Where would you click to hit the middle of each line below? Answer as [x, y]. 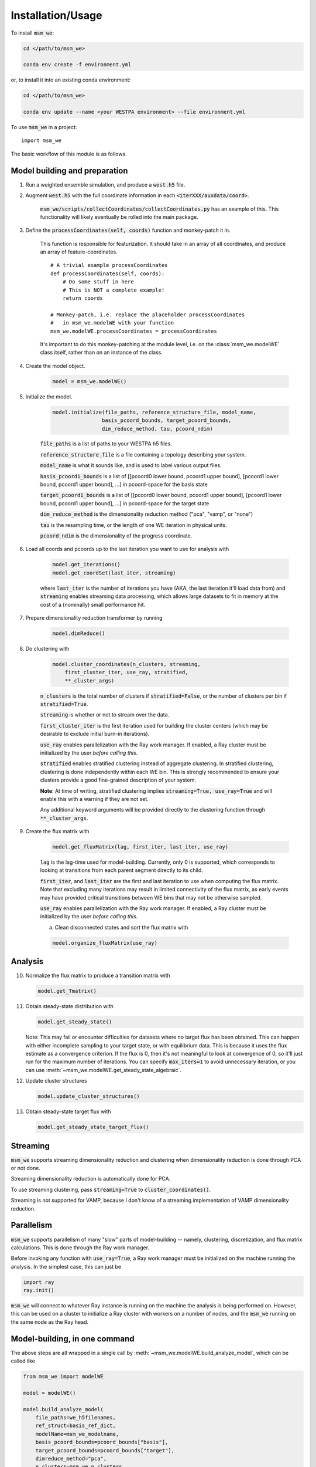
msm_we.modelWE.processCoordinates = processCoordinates [134, 331]
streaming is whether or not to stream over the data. [105, 715]
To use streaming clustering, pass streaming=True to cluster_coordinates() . [111, 1189]
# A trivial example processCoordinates [109, 265]
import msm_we [41, 141]
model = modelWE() [49, 1393]
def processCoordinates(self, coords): [108, 273]
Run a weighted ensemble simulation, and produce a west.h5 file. [105, 184]
